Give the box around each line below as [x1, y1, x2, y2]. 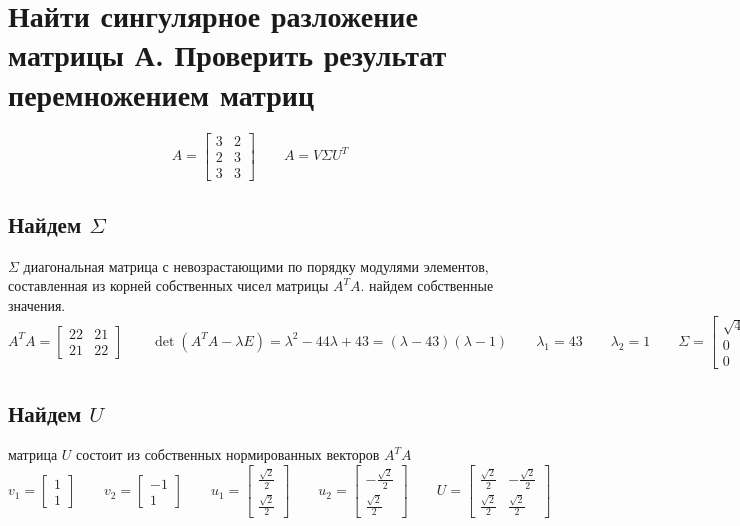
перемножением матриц [8, 73, 315, 114]
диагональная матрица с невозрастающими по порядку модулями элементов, [23, 255, 489, 276]
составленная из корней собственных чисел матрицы [8, 275, 329, 296]
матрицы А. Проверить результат [8, 34, 447, 75]
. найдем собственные [360, 275, 494, 296]
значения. [8, 294, 66, 315]
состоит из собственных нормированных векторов [75, 444, 380, 465]
